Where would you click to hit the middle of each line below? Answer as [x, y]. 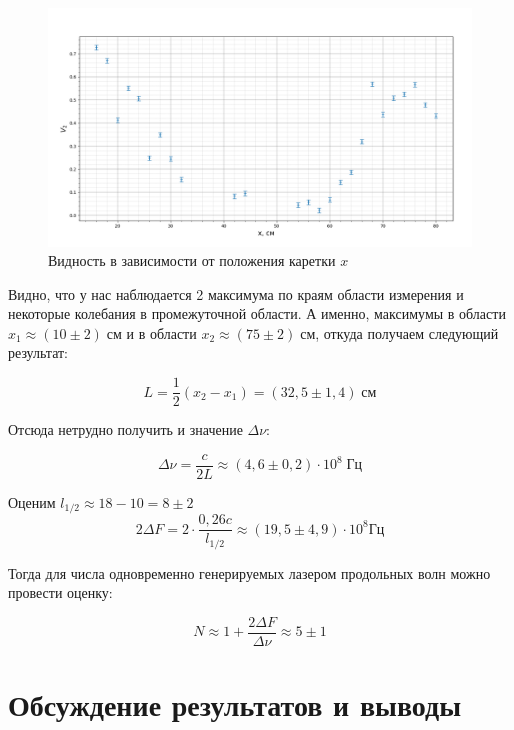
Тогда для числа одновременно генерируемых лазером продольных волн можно [249, 572]
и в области [161, 332]
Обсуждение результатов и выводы [235, 704]
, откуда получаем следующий [407, 332]
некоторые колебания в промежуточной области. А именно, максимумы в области [257, 313]
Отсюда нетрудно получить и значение [125, 429]
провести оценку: [60, 592]
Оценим [32, 501]
